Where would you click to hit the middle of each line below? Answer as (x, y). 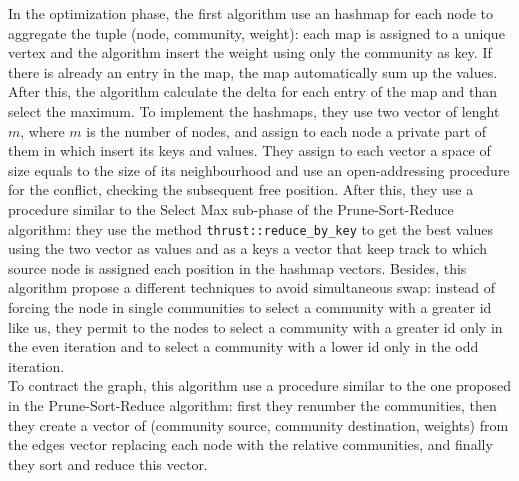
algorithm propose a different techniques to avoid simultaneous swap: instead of (252, 287)
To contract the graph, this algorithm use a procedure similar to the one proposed (260, 385)
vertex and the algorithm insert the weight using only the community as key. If (250, 52)
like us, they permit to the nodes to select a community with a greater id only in (255, 326)
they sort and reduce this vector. (108, 463)
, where (42, 130)
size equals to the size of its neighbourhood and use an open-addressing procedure (259, 169)
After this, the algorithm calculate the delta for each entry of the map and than (253, 91)
